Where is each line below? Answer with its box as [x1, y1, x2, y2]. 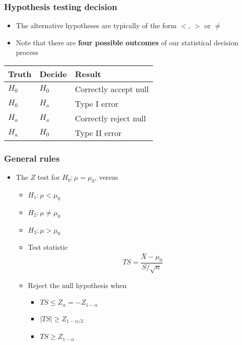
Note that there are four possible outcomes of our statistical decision [16, 37, 238, 47]
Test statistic [28, 242, 68, 252]
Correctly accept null [74, 83, 149, 95]
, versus [95, 172, 118, 182]
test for [37, 172, 60, 182]
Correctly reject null [74, 112, 146, 124]
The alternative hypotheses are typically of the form [16, 20, 177, 31]
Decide [39, 68, 67, 80]
